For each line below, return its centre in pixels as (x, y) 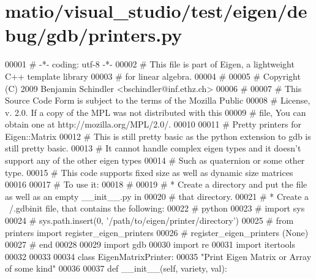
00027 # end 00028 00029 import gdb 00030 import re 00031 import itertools (150, 244)
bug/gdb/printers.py (94, 35)
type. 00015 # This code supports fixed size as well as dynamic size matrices (149, 172)
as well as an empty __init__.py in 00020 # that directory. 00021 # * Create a (157, 196)
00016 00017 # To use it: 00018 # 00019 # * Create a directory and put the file (156, 184)
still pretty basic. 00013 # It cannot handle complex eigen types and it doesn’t (153, 148)
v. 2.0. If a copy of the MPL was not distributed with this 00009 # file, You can (156, 112)
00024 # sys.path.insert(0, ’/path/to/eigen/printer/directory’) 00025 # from (149, 220)
